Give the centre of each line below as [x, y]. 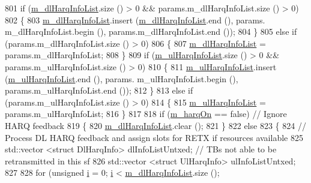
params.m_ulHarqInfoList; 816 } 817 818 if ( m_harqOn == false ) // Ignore [146, 114]
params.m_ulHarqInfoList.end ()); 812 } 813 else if [99, 90]
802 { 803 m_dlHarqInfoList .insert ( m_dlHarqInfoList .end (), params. [135, 19]
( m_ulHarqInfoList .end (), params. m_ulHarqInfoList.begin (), [122, 78]
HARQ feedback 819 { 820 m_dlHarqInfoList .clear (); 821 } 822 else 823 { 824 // [155, 125]
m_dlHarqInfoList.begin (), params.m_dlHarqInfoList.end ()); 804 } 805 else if [151, 31]
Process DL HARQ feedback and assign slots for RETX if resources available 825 [154, 137]
